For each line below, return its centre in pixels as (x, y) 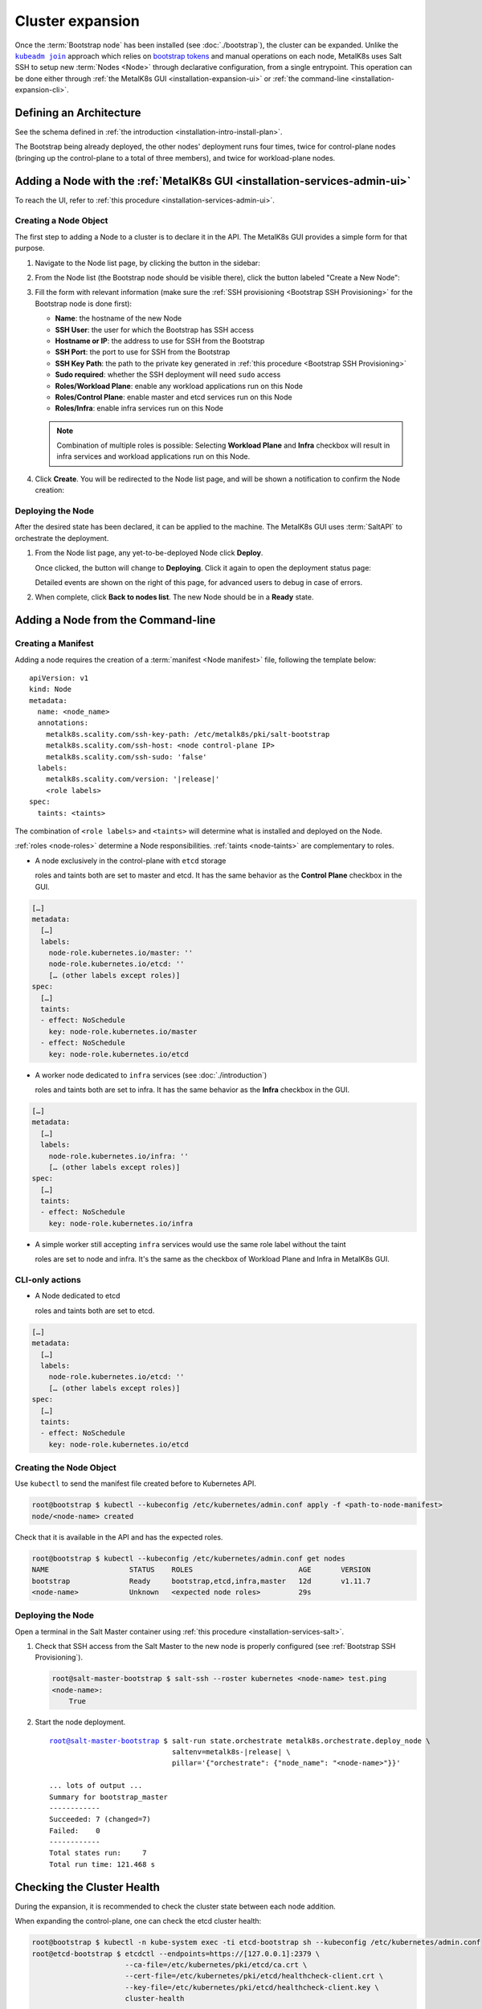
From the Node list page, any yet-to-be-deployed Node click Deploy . (149, 553)
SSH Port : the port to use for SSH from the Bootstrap (143, 352)
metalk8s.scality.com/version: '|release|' (133, 779)
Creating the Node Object (65, 1468)
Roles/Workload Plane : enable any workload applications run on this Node (179, 386)
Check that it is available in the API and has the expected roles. (119, 1537)
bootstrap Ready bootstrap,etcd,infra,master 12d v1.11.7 (201, 1581)
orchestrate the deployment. (62, 538)
